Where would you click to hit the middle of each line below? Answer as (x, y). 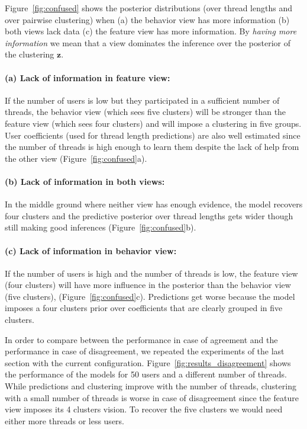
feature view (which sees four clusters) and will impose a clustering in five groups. (153, 123)
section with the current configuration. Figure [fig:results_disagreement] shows (148, 362)
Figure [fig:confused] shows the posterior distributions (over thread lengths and (148, 8)
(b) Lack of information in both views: (85, 181)
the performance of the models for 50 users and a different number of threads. (146, 374)
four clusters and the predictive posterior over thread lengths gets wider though (149, 215)
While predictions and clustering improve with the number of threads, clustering (151, 386)
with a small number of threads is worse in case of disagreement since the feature (152, 397)
